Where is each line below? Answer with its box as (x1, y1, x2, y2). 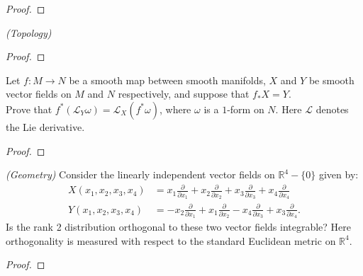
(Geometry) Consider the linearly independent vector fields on (6, 167, 275, 182)
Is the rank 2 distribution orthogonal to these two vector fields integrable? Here (6, 219, 352, 234)
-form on (227, 101, 264, 116)
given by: (318, 167, 359, 182)
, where (159, 101, 191, 116)
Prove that (6, 101, 52, 116)
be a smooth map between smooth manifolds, (69, 72, 266, 87)
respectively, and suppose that (118, 86, 250, 101)
